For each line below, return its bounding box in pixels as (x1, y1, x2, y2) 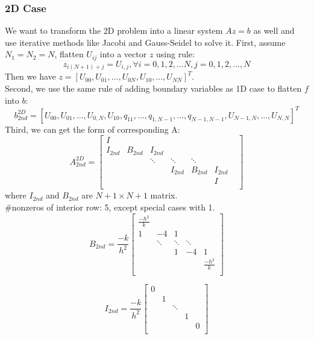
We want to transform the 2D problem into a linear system (5, 24, 223, 37)
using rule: (156, 48, 195, 60)
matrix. (150, 189, 178, 201)
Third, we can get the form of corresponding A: (5, 122, 180, 135)
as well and (253, 24, 295, 37)
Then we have (5, 70, 56, 83)
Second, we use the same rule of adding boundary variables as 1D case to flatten (5, 81, 302, 94)
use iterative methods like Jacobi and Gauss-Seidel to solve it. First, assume (5, 36, 286, 48)
